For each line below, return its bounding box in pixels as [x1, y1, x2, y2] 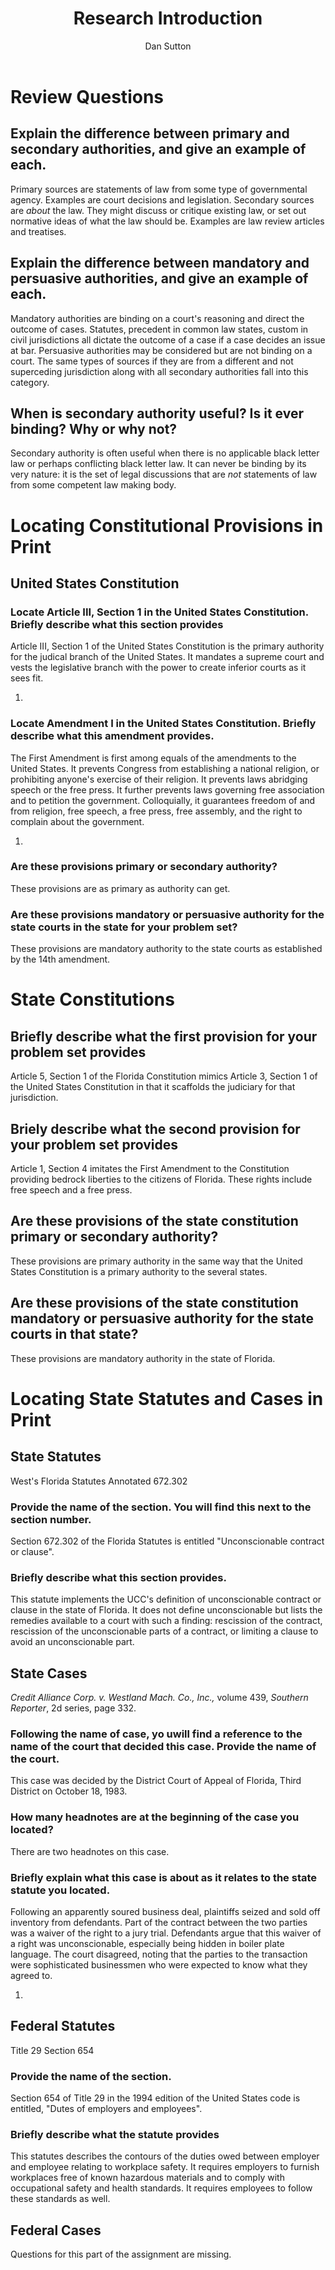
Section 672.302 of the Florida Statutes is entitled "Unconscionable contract [10, 1535, 325, 1547]
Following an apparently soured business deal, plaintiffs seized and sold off [10, 1905, 321, 1917]
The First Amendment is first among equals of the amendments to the [10, 752, 297, 764]
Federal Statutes [10, 2018, 116, 2035]
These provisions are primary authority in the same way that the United [10, 1255, 303, 1267]
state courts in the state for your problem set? [10, 920, 238, 934]
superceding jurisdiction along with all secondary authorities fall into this [10, 365, 309, 377]
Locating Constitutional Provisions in [10, 514, 324, 537]
